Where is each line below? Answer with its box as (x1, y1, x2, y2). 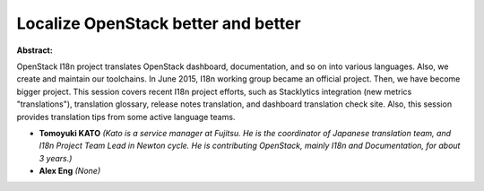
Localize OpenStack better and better (16, 13, 301, 33)
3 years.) (39, 152, 73, 163)
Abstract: (16, 45, 53, 56)
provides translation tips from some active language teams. (16, 111, 236, 122)
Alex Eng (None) (39, 166, 101, 177)
